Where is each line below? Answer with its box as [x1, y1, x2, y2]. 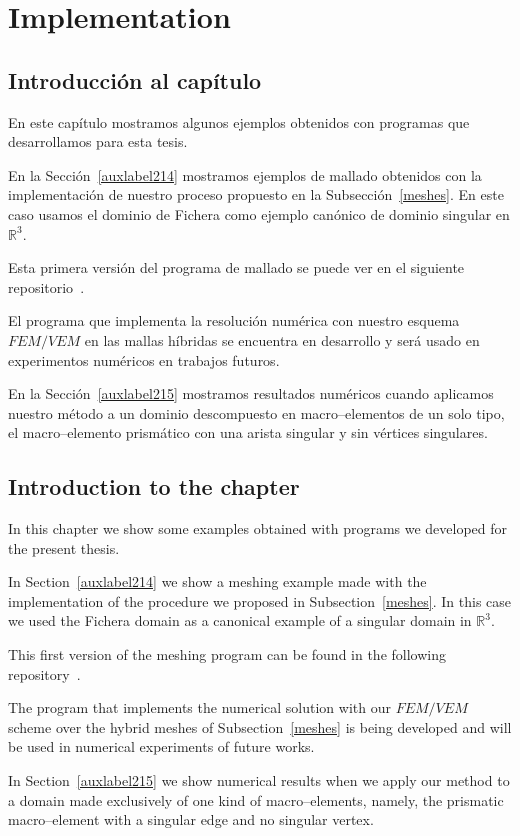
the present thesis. [8, 537, 120, 558]
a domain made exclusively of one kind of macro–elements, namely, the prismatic [8, 789, 504, 810]
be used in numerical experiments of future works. [8, 736, 315, 757]
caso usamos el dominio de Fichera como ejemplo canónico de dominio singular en [8, 203, 510, 224]
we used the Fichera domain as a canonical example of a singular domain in [8, 610, 472, 631]
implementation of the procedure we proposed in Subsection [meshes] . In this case [8, 590, 512, 611]
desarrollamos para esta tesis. [8, 131, 188, 152]
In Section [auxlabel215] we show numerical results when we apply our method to [8, 770, 510, 791]
